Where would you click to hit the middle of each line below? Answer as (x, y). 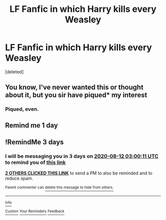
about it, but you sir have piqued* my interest (76, 95)
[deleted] (14, 72)
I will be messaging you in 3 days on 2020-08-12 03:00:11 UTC (82, 156)
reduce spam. (19, 178)
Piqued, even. (22, 109)
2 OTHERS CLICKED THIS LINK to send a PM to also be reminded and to (79, 173)
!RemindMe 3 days (35, 142)
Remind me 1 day (32, 125)
